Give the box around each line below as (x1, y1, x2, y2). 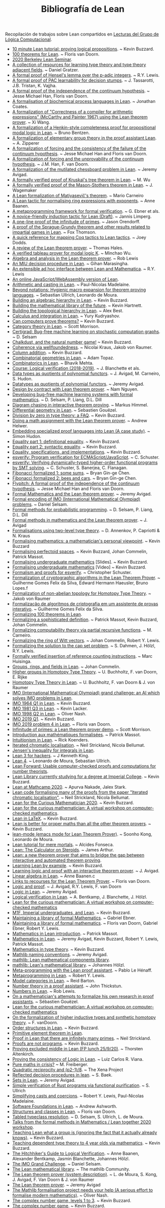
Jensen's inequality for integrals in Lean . (12, 747, 95, 753)
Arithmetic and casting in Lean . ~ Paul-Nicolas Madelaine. (12, 282, 131, 288)
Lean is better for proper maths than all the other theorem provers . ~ (12, 821, 151, 827)
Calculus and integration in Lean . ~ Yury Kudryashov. (12, 313, 121, 319)
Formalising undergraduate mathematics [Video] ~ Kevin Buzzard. (12, 564, 146, 570)
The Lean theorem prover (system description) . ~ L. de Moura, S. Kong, (12, 1172, 158, 1177)
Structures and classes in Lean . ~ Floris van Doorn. (12, 1108, 117, 1114)
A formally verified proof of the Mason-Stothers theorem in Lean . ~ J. (12, 182, 154, 188)
